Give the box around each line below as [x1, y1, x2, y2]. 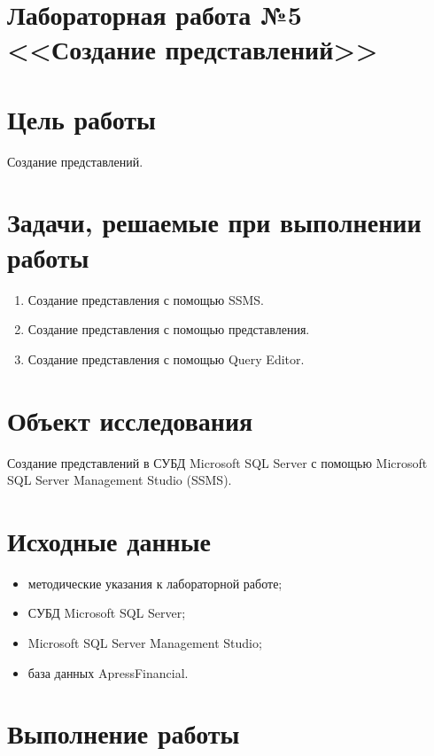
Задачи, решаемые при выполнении [7, 204, 422, 240]
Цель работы [7, 100, 156, 136]
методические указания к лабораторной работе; [27, 573, 283, 592]
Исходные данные [7, 522, 211, 558]
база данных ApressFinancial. [27, 663, 189, 682]
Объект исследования [7, 401, 253, 438]
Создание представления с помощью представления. [27, 320, 310, 339]
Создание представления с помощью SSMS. [27, 290, 265, 308]
